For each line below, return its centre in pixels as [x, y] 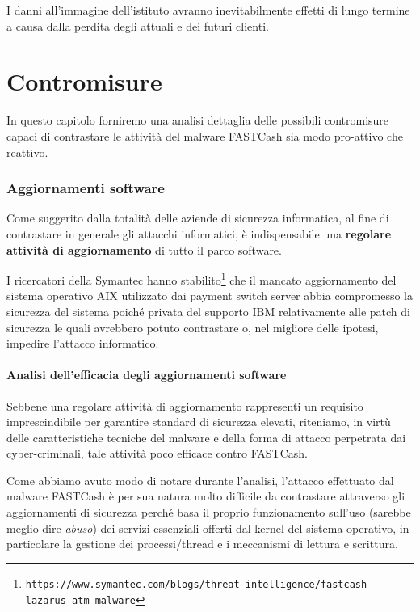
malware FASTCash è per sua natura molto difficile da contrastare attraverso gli [206, 496]
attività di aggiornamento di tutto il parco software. [144, 249]
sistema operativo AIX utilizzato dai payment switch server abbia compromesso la [210, 295]
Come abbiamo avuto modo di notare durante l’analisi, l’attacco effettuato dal [200, 480]
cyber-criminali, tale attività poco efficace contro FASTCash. [157, 453]
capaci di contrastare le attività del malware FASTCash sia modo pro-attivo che [205, 135]
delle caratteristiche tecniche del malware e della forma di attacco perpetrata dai [206, 437]
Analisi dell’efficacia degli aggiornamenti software [147, 375]
